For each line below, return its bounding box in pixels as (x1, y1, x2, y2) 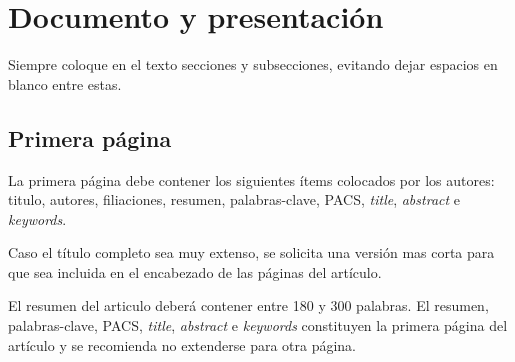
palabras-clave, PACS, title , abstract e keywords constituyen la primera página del (8, 315, 508, 336)
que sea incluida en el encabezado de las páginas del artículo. (8, 261, 382, 282)
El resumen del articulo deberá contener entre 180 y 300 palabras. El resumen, (8, 295, 489, 316)
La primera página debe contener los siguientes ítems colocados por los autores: (8, 169, 495, 190)
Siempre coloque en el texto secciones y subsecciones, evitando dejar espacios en (8, 54, 498, 75)
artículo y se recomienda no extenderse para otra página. (8, 334, 357, 355)
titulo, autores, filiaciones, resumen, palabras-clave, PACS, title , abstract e (8, 189, 461, 210)
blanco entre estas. (8, 73, 122, 94)
